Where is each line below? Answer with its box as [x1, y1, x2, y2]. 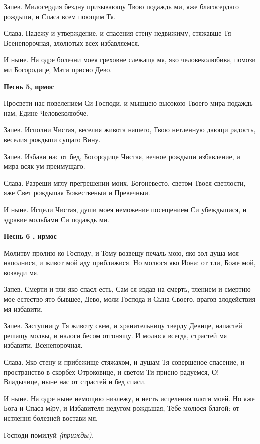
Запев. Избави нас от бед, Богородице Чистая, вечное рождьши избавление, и [4, 151, 240, 161]
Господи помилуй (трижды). [4, 429, 94, 440]
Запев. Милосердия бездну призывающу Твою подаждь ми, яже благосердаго [4, 1, 239, 11]
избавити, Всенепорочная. [4, 340, 83, 350]
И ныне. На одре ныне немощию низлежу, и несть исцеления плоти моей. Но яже [4, 393, 255, 403]
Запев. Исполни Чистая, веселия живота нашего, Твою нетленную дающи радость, [4, 124, 256, 135]
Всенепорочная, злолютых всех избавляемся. [4, 37, 140, 48]
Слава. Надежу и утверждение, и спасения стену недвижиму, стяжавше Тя [4, 28, 231, 38]
